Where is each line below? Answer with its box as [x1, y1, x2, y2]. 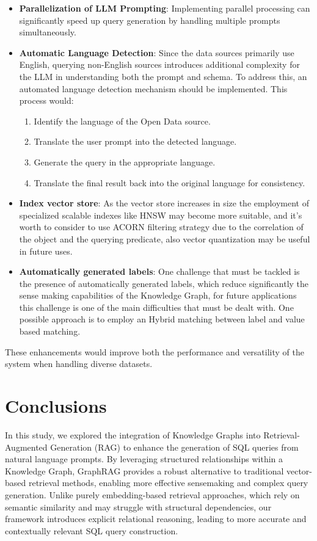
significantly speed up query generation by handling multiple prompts [19, 13, 280, 26]
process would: [19, 94, 74, 107]
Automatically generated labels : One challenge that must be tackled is [19, 265, 300, 278]
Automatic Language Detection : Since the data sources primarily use [19, 46, 294, 59]
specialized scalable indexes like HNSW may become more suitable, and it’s [19, 208, 302, 221]
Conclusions [5, 393, 107, 418]
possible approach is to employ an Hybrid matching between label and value [19, 313, 305, 325]
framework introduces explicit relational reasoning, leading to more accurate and [5, 512, 307, 525]
